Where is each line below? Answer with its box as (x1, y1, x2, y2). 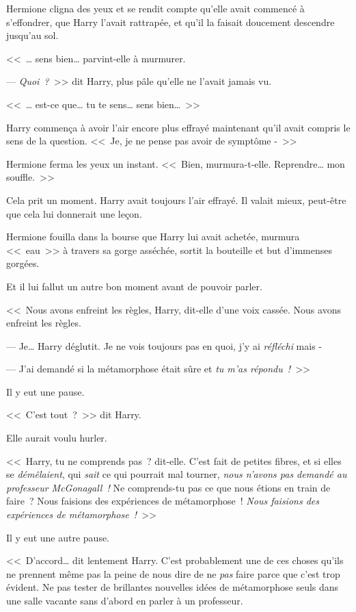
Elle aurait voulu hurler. (6, 431, 107, 445)
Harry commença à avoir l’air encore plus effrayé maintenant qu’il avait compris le (6, 120, 351, 134)
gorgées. (6, 256, 40, 270)
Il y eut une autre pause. (6, 530, 110, 544)
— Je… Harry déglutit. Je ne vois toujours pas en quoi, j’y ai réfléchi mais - (6, 338, 323, 353)
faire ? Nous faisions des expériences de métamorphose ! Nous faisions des (6, 494, 319, 508)
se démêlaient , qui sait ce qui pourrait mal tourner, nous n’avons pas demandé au (6, 467, 347, 481)
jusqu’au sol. (6, 28, 59, 42)
